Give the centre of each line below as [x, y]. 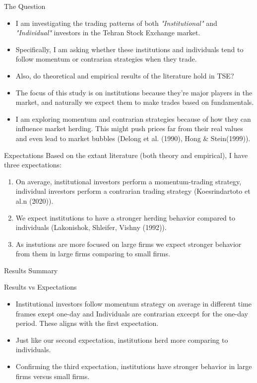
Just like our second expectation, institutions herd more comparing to [122, 340]
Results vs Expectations [40, 287]
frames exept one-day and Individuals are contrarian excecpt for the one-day [132, 313]
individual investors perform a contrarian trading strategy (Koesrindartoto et [133, 191]
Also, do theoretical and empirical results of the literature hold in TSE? [125, 75]
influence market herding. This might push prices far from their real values [129, 128]
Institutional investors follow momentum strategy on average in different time [134, 304]
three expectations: [33, 165]
